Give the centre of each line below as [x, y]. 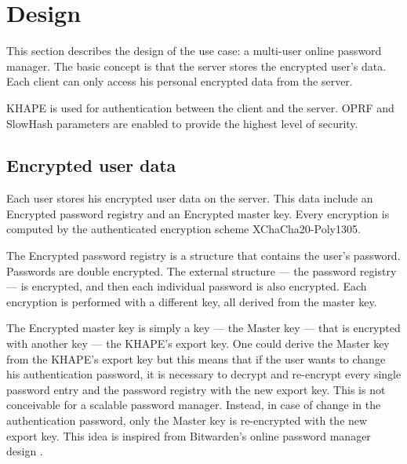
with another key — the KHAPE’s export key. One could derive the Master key [198, 343]
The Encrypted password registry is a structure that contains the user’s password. [203, 256]
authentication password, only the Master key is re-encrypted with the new [187, 420]
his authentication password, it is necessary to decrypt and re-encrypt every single [204, 374]
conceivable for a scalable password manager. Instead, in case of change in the [194, 405]
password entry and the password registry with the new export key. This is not [196, 389]
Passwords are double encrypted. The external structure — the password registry [202, 270]
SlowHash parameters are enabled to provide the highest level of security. [182, 123]
